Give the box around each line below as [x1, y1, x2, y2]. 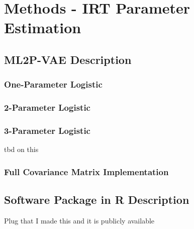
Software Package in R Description [4, 192, 189, 207]
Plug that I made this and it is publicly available [4, 215, 155, 225]
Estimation [4, 17, 81, 38]
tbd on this [4, 144, 39, 155]
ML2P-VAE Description [4, 51, 132, 67]
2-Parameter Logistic [4, 101, 90, 114]
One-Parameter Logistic [4, 78, 103, 91]
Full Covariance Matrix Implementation [4, 165, 169, 178]
